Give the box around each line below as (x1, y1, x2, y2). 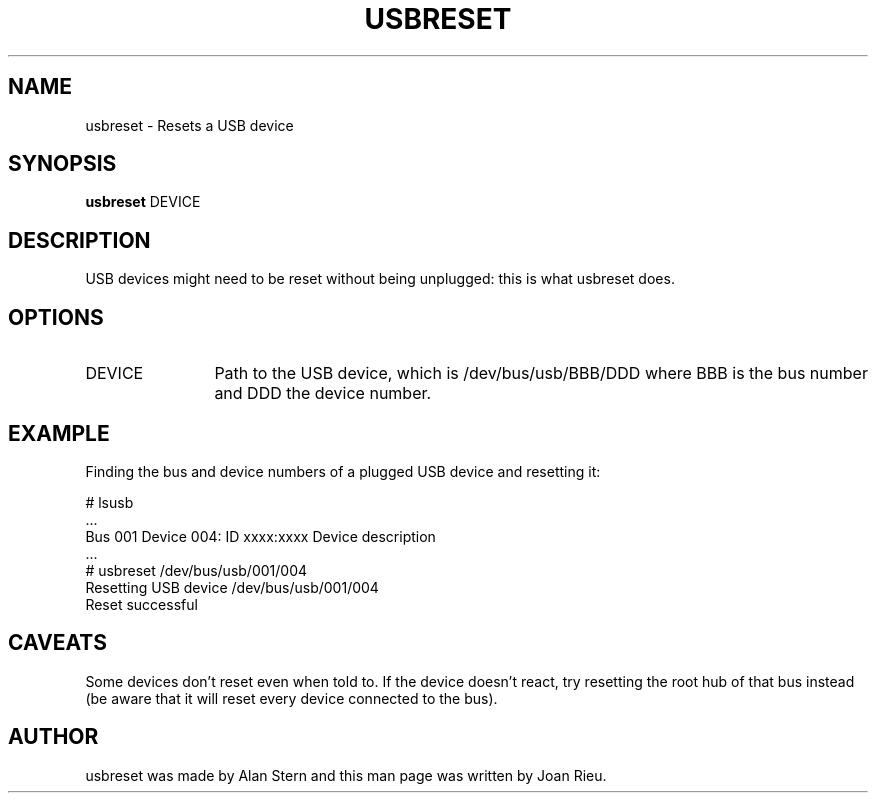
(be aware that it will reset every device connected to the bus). (85, 689, 498, 707)
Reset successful (85, 595, 198, 613)
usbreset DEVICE (85, 193, 201, 211)
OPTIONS (8, 304, 104, 330)
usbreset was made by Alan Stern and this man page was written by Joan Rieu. (85, 766, 607, 784)
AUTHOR (8, 724, 99, 750)
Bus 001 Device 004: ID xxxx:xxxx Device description (85, 527, 436, 545)
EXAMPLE (8, 420, 110, 446)
